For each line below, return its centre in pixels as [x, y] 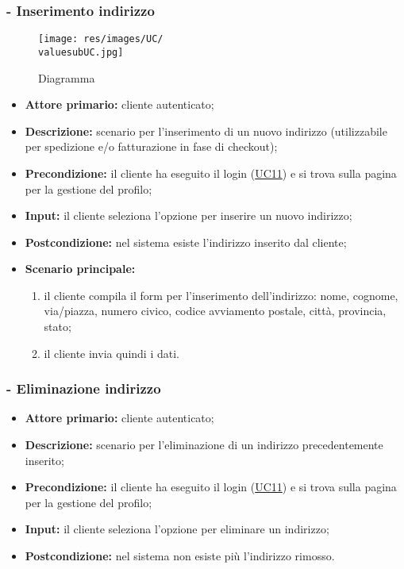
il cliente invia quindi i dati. [112, 353]
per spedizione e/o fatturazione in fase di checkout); [151, 146]
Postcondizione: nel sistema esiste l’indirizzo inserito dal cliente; [186, 242]
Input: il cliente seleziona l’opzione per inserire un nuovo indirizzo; [189, 215]
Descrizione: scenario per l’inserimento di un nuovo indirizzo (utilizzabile [206, 131]
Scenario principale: [80, 269]
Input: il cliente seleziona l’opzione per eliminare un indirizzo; [177, 529]
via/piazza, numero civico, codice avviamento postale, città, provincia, [215, 311]
